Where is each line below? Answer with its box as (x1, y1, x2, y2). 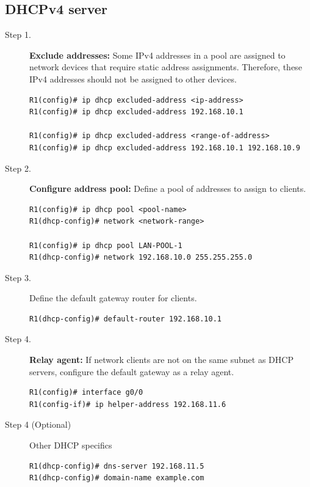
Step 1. (5, 28, 31, 41)
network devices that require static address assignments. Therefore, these (29, 60, 302, 73)
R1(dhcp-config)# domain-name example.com (29, 474, 204, 483)
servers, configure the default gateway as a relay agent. (29, 365, 234, 378)
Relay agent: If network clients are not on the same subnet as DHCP (29, 353, 294, 366)
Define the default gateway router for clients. (29, 291, 197, 304)
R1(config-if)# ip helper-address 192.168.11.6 (29, 400, 226, 409)
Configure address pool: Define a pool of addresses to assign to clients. (29, 182, 306, 195)
